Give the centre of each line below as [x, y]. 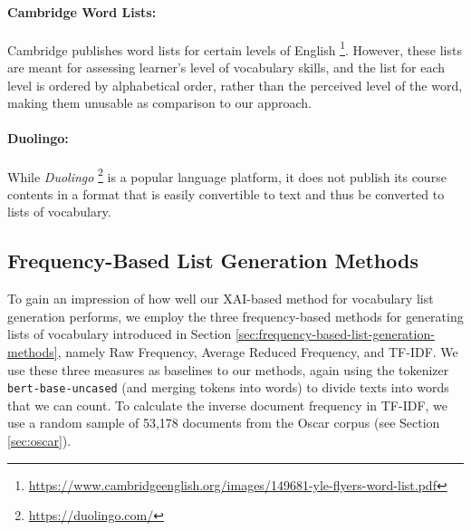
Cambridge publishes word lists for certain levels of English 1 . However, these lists [235, 48]
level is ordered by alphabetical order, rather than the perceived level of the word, [235, 85]
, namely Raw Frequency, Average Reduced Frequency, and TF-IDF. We [258, 352]
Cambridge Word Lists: [82, 11]
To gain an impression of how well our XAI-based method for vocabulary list [221, 299]
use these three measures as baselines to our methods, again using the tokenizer [228, 369]
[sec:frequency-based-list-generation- [335, 334]
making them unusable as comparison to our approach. [159, 103]
